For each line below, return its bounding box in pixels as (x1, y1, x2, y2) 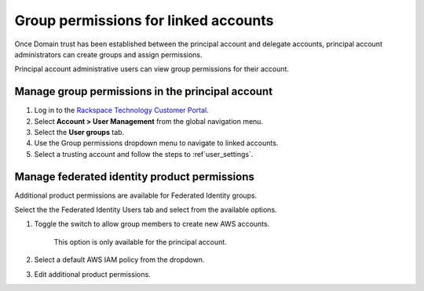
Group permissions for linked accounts (14, 12, 274, 29)
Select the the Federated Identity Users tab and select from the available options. (14, 205, 278, 215)
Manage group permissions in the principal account (14, 85, 273, 98)
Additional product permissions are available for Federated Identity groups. (14, 191, 258, 200)
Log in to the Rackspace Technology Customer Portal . (34, 106, 210, 115)
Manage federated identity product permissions (14, 169, 254, 184)
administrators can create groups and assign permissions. (14, 49, 203, 59)
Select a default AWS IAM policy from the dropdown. (34, 255, 205, 264)
